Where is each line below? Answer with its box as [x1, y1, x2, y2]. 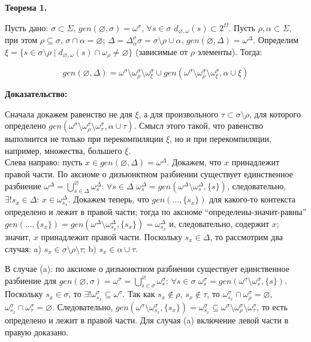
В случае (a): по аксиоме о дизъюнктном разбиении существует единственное [5, 262, 289, 275]
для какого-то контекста [209, 193, 296, 205]
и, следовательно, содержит [169, 217, 270, 229]
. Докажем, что [167, 156, 222, 168]
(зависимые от [135, 45, 188, 57]
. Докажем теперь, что [68, 193, 149, 205]
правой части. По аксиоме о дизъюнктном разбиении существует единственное [5, 168, 293, 180]
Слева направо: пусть [5, 156, 83, 168]
